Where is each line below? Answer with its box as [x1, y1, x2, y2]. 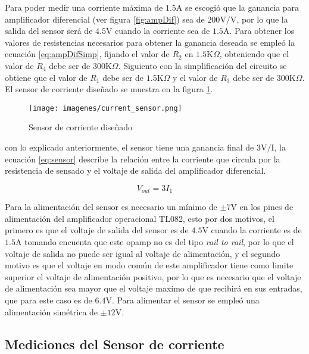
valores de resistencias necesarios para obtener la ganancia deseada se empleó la [5, 36, 295, 48]
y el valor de [173, 71, 218, 83]
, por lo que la [236, 12, 288, 25]
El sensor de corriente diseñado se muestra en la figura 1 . [5, 83, 213, 95]
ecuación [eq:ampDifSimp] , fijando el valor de [5, 48, 170, 60]
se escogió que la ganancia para [185, 1, 299, 13]
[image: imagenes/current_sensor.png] [29, 104, 182, 112]
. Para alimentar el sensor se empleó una [111, 293, 260, 306]
